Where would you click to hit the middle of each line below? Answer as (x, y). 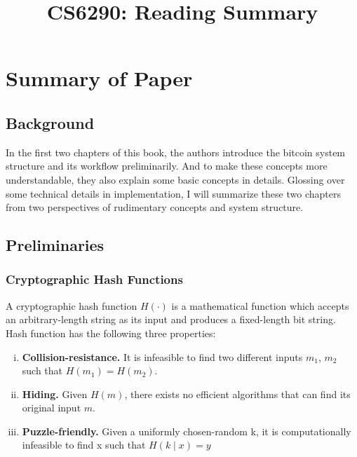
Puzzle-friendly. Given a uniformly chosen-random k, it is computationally (187, 431)
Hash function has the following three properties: (111, 333)
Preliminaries (55, 245)
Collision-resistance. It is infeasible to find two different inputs (162, 356)
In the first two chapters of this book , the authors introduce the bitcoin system (176, 152)
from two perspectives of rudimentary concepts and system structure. (155, 207)
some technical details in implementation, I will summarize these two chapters (173, 193)
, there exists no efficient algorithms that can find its (237, 394)
